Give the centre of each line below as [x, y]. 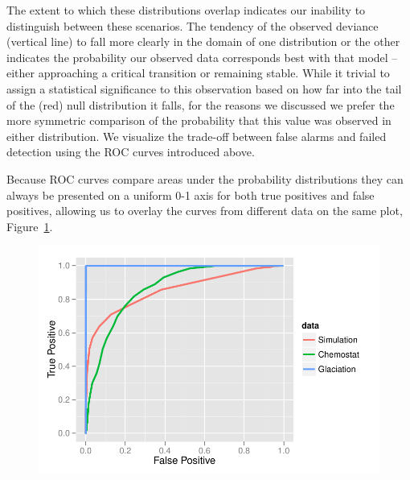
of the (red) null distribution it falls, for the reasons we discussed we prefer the [201, 104]
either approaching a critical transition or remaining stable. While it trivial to [198, 73]
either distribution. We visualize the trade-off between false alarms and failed [197, 136]
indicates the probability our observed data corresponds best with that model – [202, 57]
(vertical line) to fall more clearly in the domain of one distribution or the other [203, 41]
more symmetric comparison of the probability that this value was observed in [199, 120]
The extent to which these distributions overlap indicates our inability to [186, 10]
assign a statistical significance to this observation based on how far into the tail [204, 88]
